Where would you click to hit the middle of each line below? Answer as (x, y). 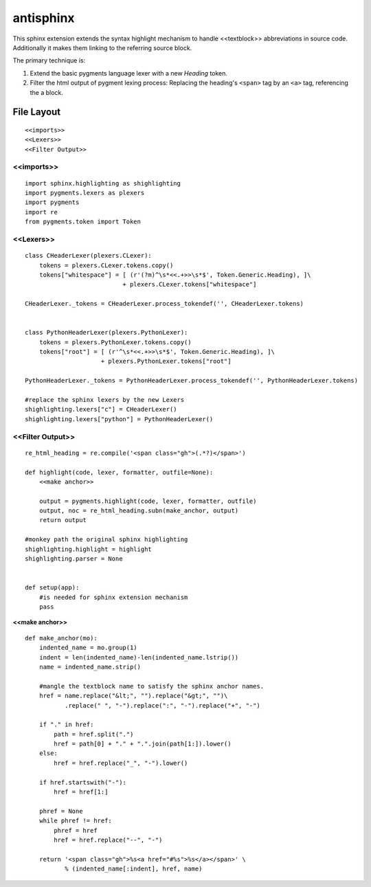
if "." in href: (66, 725)
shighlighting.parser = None (74, 559)
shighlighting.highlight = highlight (89, 549)
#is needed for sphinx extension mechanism (113, 597)
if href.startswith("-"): (83, 782)
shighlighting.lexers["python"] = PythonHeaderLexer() (119, 419)
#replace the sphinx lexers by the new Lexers (105, 400)
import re (41, 212)
